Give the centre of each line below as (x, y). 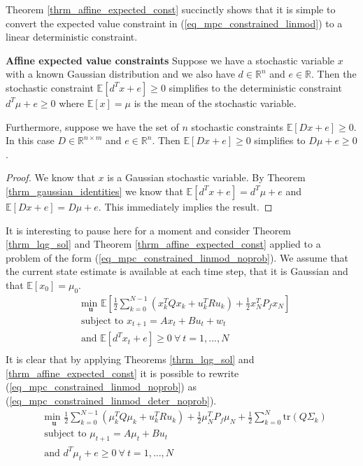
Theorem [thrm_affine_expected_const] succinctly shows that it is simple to (171, 9)
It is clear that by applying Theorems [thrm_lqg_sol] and (130, 359)
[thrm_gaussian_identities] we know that (94, 191)
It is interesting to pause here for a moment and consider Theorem (149, 230)
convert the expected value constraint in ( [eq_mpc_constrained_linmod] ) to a (174, 23)
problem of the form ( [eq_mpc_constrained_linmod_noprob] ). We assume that (177, 257)
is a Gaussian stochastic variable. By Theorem (206, 177)
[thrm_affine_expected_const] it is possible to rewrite (122, 373)
